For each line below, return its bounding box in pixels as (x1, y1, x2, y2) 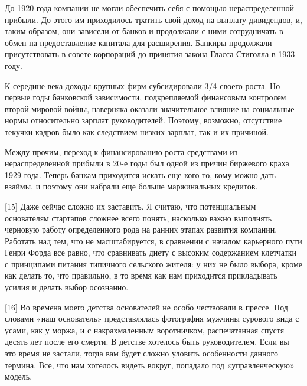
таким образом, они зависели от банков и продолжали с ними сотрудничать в (5, 25, 283, 37)
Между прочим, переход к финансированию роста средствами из (5, 145, 238, 158)
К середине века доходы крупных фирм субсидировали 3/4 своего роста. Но (5, 79, 280, 91)
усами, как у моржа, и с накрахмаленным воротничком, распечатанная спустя (5, 323, 285, 336)
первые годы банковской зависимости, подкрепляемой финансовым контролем (5, 91, 286, 103)
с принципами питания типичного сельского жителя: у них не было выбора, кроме (5, 257, 302, 270)
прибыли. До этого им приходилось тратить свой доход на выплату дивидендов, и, (5, 13, 302, 25)
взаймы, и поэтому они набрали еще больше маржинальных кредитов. (5, 180, 258, 192)
